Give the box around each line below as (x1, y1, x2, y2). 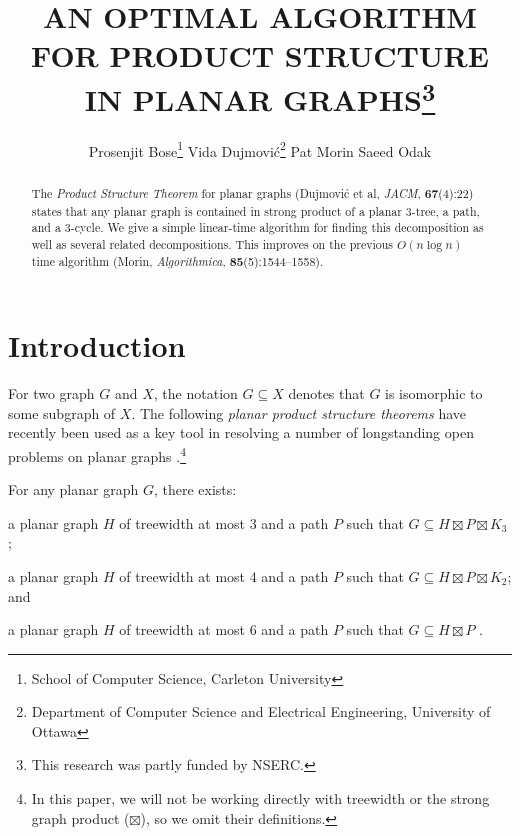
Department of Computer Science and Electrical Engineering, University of (31, 701, 491, 722)
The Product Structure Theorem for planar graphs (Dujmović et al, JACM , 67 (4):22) (31, 184, 474, 202)
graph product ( (31, 807, 130, 828)
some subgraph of (8, 402, 116, 423)
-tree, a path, (411, 202, 480, 219)
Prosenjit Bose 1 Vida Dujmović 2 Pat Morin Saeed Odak (88, 137, 432, 161)
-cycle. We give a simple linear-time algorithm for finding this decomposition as (70, 219, 484, 236)
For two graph (8, 383, 95, 404)
